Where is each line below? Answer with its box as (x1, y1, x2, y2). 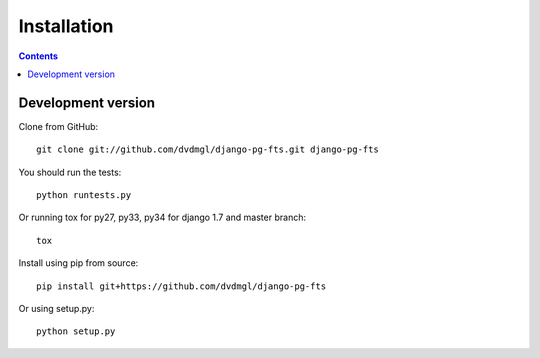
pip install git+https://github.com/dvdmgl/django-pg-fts (36, 280, 327, 292)
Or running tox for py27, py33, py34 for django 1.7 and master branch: (18, 211, 307, 224)
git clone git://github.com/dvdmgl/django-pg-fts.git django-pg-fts (36, 144, 379, 155)
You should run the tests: (18, 166, 122, 178)
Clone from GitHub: (18, 120, 99, 132)
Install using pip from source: (18, 257, 139, 269)
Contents (18, 50, 59, 62)
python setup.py (36, 326, 116, 337)
